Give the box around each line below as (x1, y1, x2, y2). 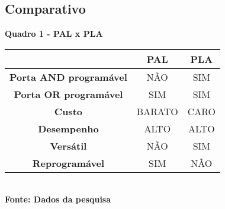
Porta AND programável (9, 69, 127, 84)
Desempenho (38, 121, 99, 135)
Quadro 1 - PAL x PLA (5, 27, 103, 40)
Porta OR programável (14, 87, 123, 101)
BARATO (136, 104, 178, 118)
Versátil (50, 138, 87, 153)
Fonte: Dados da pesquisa (5, 193, 111, 205)
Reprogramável (32, 156, 105, 170)
